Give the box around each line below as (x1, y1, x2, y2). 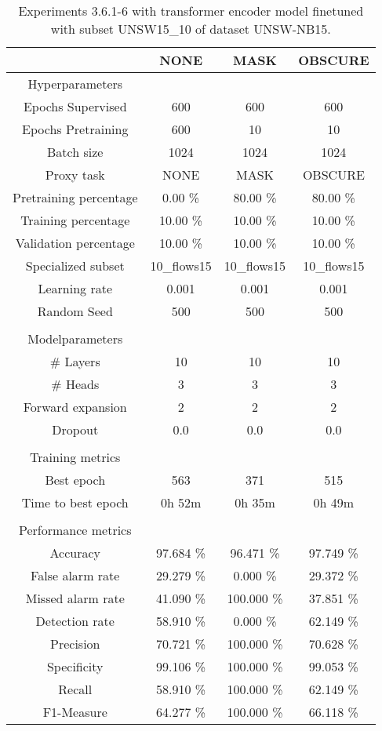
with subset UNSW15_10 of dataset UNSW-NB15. (50, 20, 331, 38)
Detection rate (35, 612, 115, 630)
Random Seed (37, 302, 113, 320)
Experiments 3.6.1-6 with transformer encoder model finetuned (18, 2, 364, 20)
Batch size (47, 143, 104, 161)
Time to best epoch (21, 493, 129, 511)
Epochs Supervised (23, 97, 127, 115)
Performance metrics (18, 521, 132, 539)
